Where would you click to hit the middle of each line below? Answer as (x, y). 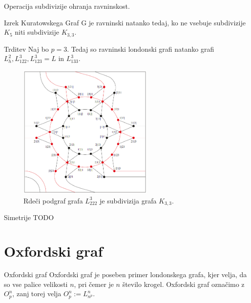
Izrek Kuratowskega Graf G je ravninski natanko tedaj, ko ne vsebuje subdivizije (125, 22)
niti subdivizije (37, 32)
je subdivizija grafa (128, 200)
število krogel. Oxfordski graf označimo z (183, 284)
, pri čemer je (94, 284)
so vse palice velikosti (36, 284)
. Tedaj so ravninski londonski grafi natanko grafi (141, 49)
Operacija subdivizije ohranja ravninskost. (67, 6)
